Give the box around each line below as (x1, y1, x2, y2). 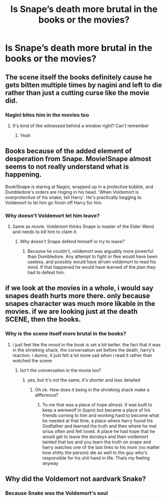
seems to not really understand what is (5, 163, 129, 171)
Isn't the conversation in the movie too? (19, 367, 101, 373)
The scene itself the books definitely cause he (5, 73, 152, 81)
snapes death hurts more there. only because (5, 292, 150, 300)
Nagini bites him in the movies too (5, 111, 89, 118)
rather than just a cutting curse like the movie (5, 89, 149, 97)
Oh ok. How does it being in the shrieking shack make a (34, 386, 150, 392)
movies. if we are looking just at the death (5, 307, 138, 316)
